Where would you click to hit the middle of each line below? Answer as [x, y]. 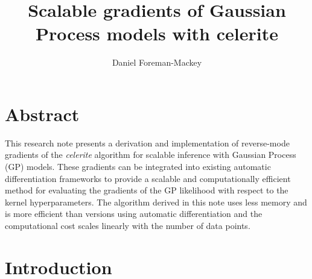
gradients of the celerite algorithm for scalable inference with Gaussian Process [151, 155]
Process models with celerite [157, 33]
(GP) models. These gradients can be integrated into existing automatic [138, 167]
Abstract [42, 114]
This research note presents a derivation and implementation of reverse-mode [147, 143]
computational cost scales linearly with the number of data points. [128, 225]
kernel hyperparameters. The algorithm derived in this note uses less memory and [156, 202]
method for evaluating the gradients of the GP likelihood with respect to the [147, 190]
